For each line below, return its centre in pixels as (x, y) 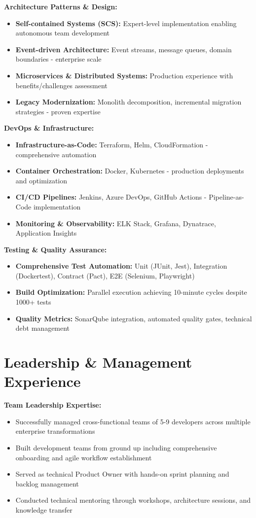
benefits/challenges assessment (61, 85)
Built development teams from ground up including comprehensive (116, 447)
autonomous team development (63, 33)
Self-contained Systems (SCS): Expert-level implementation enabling (126, 23)
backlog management (47, 483)
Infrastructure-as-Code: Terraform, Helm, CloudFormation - (112, 144)
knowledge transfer (44, 509)
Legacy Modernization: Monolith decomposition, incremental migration (128, 102)
